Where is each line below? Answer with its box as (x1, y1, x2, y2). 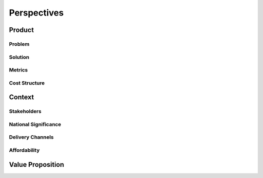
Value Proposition (9, 160, 64, 169)
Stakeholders (9, 108, 41, 115)
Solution (9, 53, 30, 60)
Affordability (9, 146, 40, 153)
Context (9, 93, 34, 102)
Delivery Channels (9, 134, 54, 141)
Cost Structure (9, 79, 45, 86)
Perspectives (9, 7, 64, 18)
